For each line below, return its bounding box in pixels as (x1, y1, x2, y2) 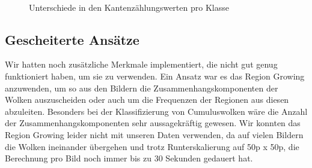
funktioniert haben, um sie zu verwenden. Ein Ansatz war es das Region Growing (5, 69, 305, 82)
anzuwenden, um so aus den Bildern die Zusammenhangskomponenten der (5, 81, 278, 94)
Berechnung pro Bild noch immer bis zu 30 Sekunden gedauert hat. (5, 152, 253, 164)
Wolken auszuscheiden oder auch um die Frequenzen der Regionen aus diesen (5, 93, 289, 106)
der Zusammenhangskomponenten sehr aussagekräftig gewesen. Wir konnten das (5, 117, 301, 129)
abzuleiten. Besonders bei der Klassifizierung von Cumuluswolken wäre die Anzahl (5, 105, 308, 117)
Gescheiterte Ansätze (5, 30, 139, 48)
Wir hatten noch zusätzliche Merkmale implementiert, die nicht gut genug (5, 58, 278, 71)
